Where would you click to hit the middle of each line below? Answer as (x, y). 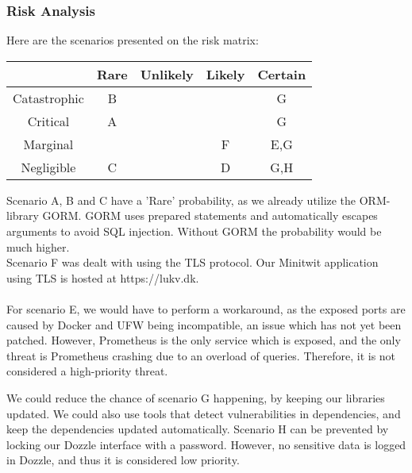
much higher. (38, 246)
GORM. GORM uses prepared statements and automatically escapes (210, 215)
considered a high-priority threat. (87, 371)
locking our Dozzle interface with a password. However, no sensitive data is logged (206, 444)
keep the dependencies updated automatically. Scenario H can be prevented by (198, 429)
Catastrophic (48, 98)
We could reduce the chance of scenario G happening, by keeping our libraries (196, 397)
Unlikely (167, 74)
